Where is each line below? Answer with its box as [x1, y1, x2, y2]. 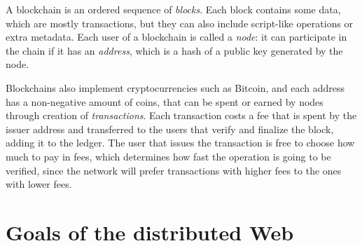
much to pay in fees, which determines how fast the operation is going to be [6, 149, 331, 163]
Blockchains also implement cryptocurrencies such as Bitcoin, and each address [6, 80, 345, 95]
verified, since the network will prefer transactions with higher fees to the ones [6, 163, 342, 177]
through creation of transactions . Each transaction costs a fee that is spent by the [6, 108, 357, 123]
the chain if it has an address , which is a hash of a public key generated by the [6, 43, 343, 57]
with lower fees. [6, 177, 72, 191]
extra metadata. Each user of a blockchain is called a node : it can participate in [6, 29, 347, 44]
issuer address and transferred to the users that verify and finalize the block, [6, 121, 334, 136]
